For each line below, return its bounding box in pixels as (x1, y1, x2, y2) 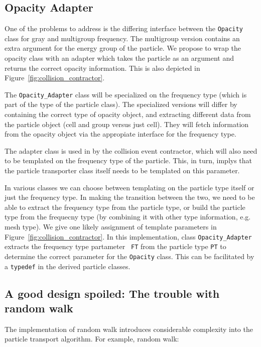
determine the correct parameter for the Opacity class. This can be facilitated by (5, 251, 254, 261)
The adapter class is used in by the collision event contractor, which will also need (5, 145, 257, 156)
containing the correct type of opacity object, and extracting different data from (5, 109, 251, 120)
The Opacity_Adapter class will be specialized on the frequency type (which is (5, 89, 247, 99)
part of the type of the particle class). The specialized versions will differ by (5, 99, 237, 109)
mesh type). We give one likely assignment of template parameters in (5, 221, 217, 232)
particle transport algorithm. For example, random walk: (5, 333, 179, 344)
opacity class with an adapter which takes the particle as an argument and (5, 53, 234, 63)
